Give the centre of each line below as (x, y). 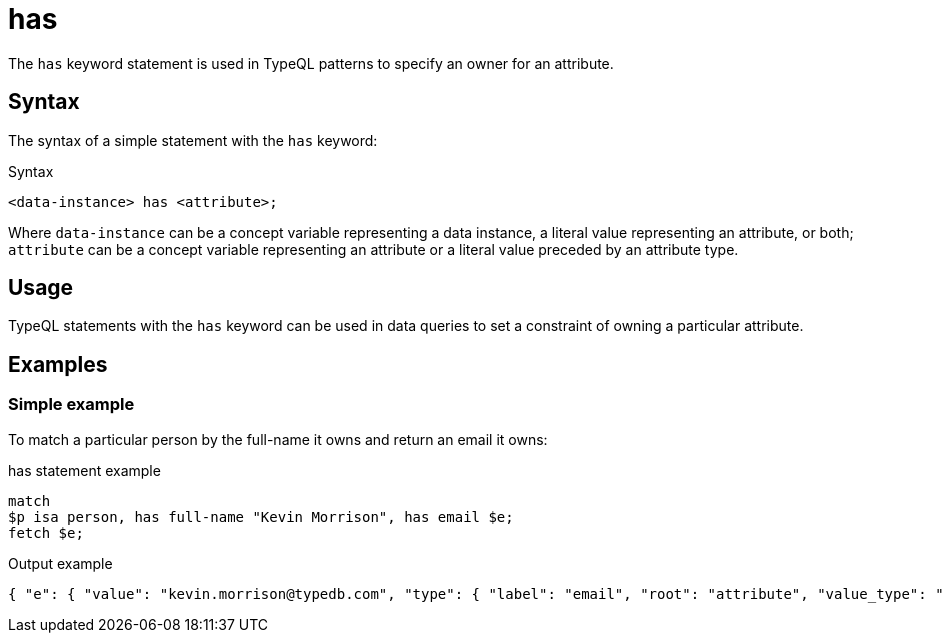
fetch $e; (46, 532)
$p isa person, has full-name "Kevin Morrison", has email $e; (261, 516)
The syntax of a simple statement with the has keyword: (193, 140)
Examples (58, 364)
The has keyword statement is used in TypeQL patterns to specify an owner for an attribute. (311, 63)
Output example (60, 563)
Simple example (71, 404)
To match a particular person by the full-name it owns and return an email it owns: (278, 439)
